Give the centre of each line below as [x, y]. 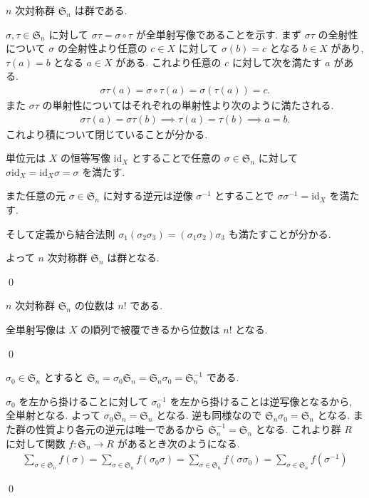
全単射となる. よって [53, 415]
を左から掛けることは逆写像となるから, [261, 401]
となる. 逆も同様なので [209, 415]
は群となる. [133, 258]
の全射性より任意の [102, 48]
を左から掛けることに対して [83, 401]
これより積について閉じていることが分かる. [107, 134]
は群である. [101, 10]
